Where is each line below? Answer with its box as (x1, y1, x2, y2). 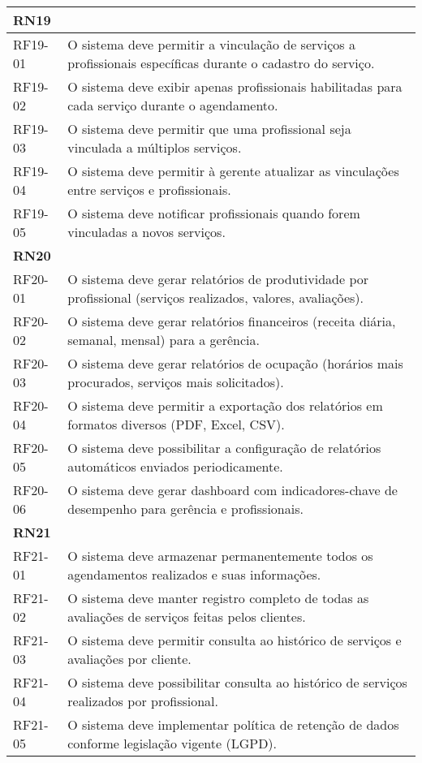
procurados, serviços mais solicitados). (67, 373, 284, 391)
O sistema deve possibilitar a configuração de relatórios (67, 438, 381, 457)
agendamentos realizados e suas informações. (67, 565, 321, 584)
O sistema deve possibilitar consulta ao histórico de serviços (67, 673, 407, 692)
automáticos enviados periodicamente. (67, 457, 283, 476)
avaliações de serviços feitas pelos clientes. (67, 607, 306, 626)
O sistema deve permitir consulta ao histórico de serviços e (67, 631, 402, 649)
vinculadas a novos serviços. (67, 222, 226, 241)
